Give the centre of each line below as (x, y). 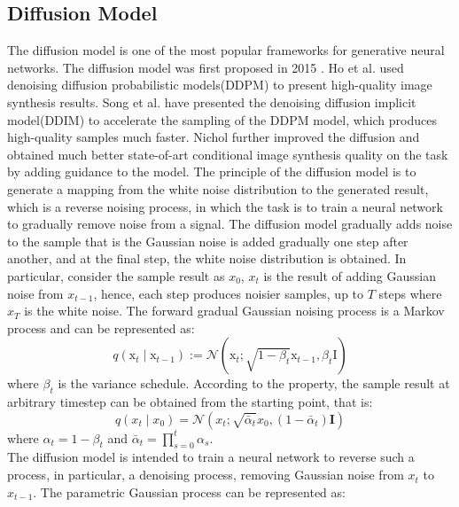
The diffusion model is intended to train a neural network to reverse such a (211, 457)
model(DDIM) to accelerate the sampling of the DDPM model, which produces (222, 119)
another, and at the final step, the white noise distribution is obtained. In (207, 258)
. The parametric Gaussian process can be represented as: (189, 491)
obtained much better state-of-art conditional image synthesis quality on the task (228, 154)
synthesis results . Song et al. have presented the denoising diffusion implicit (212, 101)
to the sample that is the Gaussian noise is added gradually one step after (208, 241)
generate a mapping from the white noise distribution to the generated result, (218, 188)
